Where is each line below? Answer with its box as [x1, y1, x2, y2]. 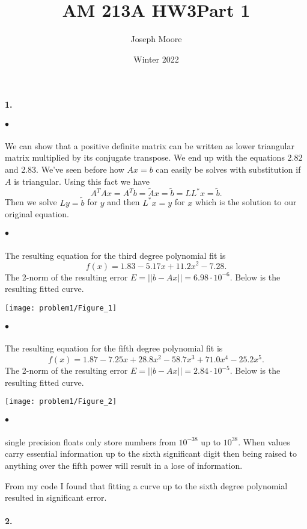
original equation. [5, 208, 70, 220]
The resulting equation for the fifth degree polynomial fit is [5, 342, 223, 354]
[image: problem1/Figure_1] [5, 303, 117, 312]
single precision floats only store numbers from [5, 435, 176, 448]
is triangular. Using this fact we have [14, 175, 150, 187]
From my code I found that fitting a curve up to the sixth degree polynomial [5, 479, 288, 492]
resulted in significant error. [5, 491, 107, 504]
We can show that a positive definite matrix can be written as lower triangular [5, 139, 294, 152]
